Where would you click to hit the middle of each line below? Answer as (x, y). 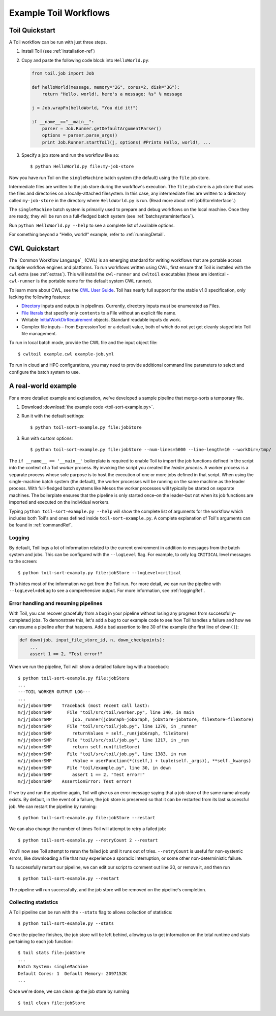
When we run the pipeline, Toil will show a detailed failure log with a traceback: (89, 667)
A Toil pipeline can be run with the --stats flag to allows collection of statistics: (91, 912)
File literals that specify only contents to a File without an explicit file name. (99, 313)
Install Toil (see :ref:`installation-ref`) (58, 51)
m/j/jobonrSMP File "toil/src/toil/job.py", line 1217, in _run (104, 740)
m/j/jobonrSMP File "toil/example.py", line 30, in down (94, 768)
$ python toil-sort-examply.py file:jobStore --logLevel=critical (100, 573)
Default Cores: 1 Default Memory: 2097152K (73, 973)
